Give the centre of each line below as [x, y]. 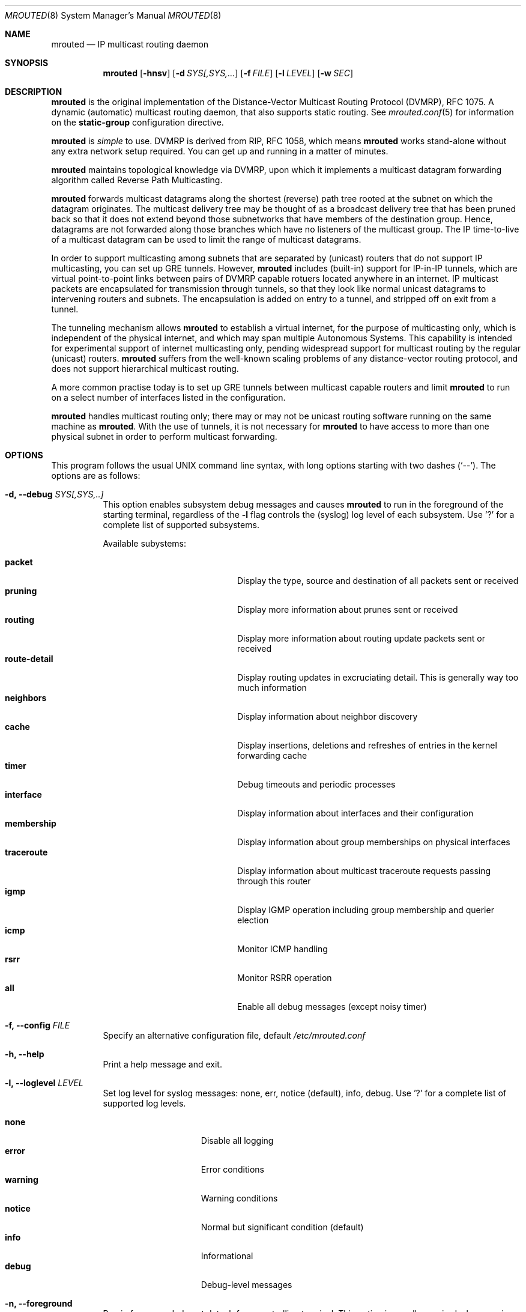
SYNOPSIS [27, 63]
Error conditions [232, 1169]
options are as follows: [96, 475]
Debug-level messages [246, 1285]
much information [272, 688]
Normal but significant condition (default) [282, 1227]
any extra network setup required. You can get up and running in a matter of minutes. [220, 151]
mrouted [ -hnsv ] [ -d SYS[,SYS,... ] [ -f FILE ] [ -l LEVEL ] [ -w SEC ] [228, 73]
